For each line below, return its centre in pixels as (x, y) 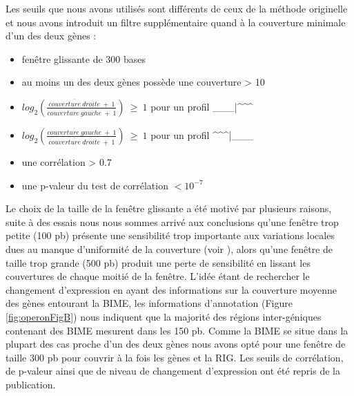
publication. (31, 384)
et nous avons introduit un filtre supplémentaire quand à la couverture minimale (176, 22)
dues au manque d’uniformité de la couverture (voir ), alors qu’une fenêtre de (169, 248)
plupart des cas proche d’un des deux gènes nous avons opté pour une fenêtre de (176, 344)
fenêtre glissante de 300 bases (83, 58)
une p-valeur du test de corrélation (95, 185)
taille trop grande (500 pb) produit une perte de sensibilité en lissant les (158, 262)
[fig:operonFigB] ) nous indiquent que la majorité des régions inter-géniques (164, 316)
